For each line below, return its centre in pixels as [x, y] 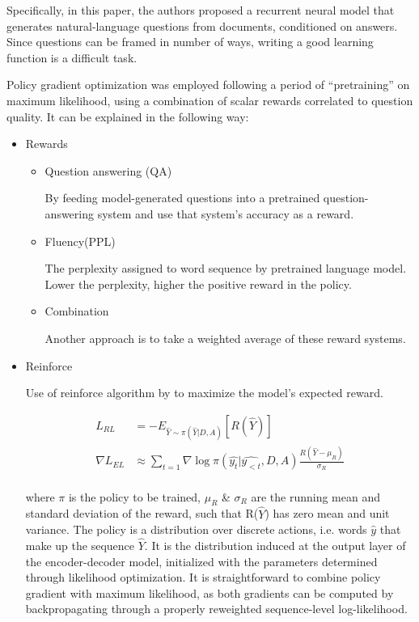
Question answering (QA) [108, 170]
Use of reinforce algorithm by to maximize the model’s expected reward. [204, 393]
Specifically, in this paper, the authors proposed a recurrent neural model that [201, 10]
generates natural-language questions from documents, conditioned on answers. [202, 25]
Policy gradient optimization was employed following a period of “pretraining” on [208, 85]
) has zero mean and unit [327, 513]
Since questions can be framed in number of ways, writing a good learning [190, 42]
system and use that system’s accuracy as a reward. [226, 213]
